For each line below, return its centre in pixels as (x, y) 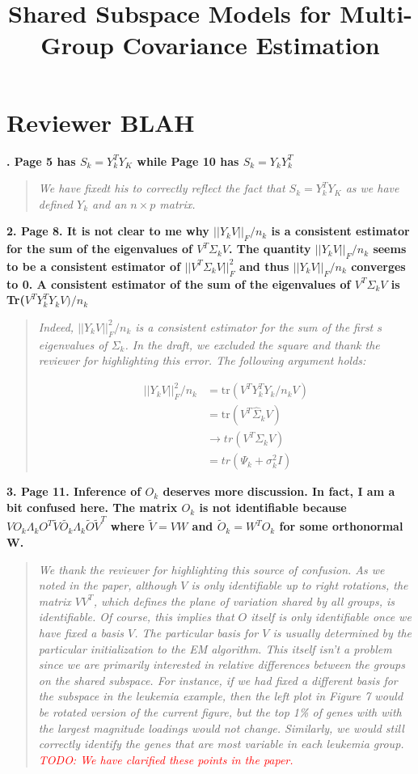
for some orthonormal (341, 526)
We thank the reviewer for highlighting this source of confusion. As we (211, 569)
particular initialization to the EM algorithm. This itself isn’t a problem (215, 648)
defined (56, 203)
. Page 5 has (41, 161)
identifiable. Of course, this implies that (136, 617)
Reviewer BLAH (101, 122)
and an (110, 203)
